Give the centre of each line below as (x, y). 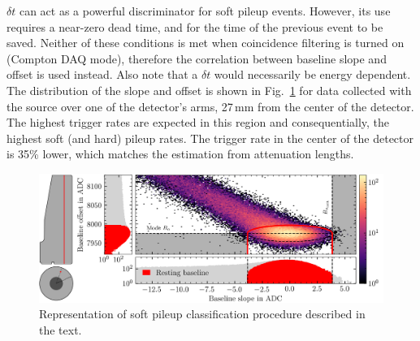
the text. (61, 329)
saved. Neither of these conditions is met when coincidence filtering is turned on (206, 43)
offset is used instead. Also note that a (102, 74)
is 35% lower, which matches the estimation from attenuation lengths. (180, 154)
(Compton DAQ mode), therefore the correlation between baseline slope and (197, 58)
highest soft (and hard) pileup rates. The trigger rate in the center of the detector (210, 138)
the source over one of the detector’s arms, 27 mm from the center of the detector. (210, 106)
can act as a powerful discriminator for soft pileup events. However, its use (205, 11)
